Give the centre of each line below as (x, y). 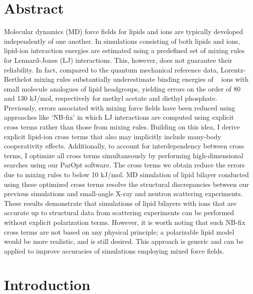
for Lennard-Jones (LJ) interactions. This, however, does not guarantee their (118, 60)
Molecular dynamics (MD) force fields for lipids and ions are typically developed (124, 31)
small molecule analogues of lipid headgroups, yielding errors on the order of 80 (122, 88)
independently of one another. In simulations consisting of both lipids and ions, (122, 41)
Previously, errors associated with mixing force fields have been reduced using (120, 107)
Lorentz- (233, 69)
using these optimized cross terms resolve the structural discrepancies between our (126, 184)
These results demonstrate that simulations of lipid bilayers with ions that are (120, 203)
